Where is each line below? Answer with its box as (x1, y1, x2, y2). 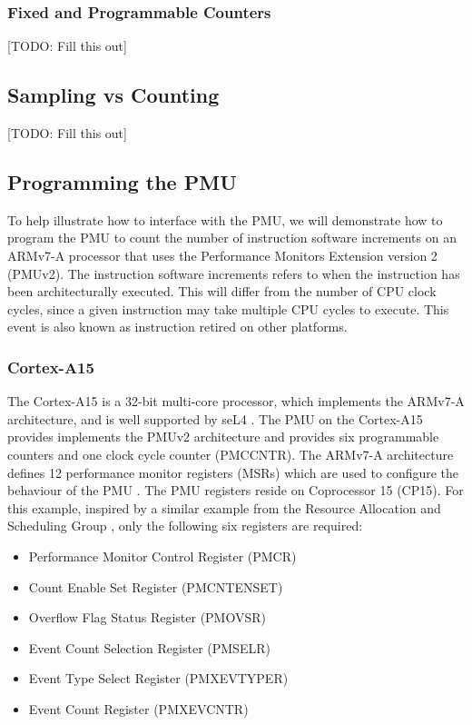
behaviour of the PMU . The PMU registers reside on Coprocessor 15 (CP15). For (7, 481, 464, 500)
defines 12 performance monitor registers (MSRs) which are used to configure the (7, 462, 459, 482)
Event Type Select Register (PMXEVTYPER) (28, 669, 289, 688)
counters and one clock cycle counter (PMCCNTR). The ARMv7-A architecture (7, 444, 454, 463)
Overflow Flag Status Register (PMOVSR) (28, 608, 266, 627)
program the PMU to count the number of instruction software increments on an (7, 228, 457, 247)
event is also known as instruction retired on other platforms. (7, 317, 348, 336)
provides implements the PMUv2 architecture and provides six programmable (7, 427, 439, 446)
